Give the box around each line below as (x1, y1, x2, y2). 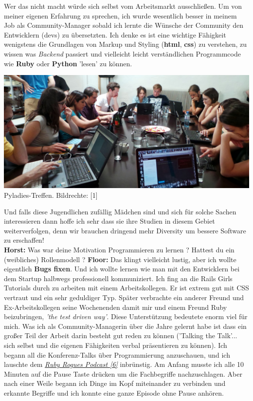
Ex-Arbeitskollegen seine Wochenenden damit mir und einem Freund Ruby (4, 302, 227, 312)
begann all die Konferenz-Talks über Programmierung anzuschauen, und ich (4, 349, 230, 360)
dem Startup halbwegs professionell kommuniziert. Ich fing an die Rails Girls (4, 273, 233, 283)
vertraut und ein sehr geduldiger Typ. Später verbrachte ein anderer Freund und (4, 292, 244, 302)
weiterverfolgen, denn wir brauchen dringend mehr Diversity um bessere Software (4, 225, 246, 235)
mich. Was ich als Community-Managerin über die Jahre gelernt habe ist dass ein (4, 321, 247, 331)
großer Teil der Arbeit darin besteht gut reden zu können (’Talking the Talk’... (4, 330, 237, 341)
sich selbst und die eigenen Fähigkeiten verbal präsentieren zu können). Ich (4, 340, 227, 350)
